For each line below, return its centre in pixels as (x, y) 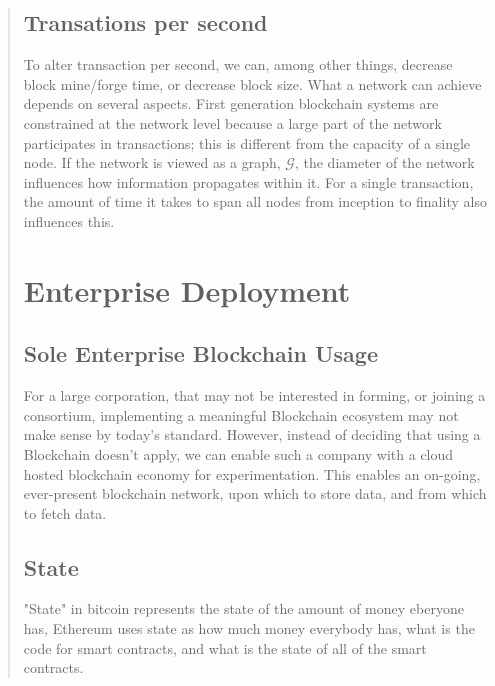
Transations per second (145, 22)
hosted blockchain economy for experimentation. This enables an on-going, (252, 473)
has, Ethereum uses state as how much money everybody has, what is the (249, 628)
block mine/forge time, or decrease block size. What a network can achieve (252, 83)
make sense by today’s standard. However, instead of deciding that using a (252, 434)
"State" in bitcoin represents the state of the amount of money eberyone (243, 608)
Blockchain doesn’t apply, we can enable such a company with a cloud (238, 453)
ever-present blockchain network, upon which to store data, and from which (255, 493)
